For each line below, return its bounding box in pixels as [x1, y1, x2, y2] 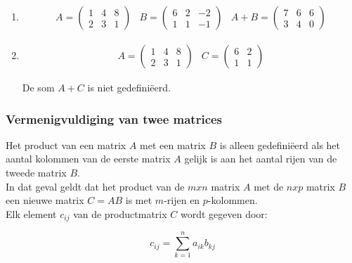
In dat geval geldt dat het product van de [6, 179, 185, 193]
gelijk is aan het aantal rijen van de [184, 151, 337, 166]
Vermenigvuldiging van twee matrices [6, 110, 223, 127]
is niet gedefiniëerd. [87, 80, 171, 95]
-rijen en [164, 193, 200, 207]
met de [254, 179, 284, 193]
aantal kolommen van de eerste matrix [6, 151, 171, 166]
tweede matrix [6, 165, 67, 180]
